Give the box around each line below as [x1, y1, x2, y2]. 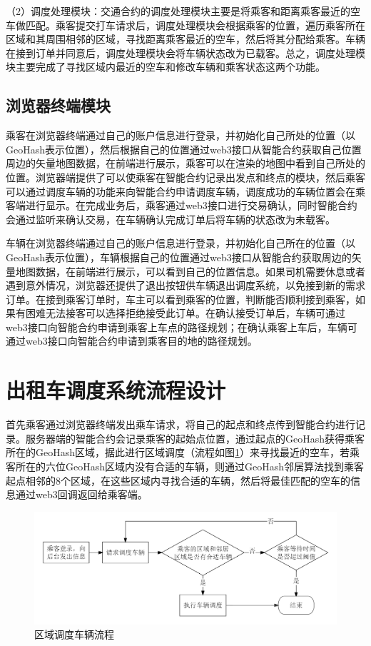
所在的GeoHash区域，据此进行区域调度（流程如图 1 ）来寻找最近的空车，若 [6, 445, 350, 460]
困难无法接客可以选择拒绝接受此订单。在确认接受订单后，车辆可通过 [25, 306, 345, 321]
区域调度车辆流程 [34, 627, 114, 642]
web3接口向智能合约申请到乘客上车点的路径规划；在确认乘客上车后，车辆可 [6, 319, 357, 334]
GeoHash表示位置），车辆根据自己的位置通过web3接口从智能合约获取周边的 [6, 249, 352, 264]
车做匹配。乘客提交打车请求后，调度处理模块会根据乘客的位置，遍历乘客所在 [6, 17, 365, 32]
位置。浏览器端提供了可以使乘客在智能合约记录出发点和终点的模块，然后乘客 [6, 169, 365, 184]
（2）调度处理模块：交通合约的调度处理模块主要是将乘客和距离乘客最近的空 [6, 4, 360, 18]
